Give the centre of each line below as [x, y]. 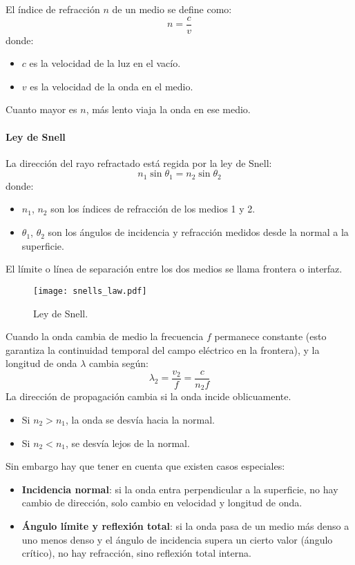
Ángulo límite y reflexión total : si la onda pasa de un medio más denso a [185, 525]
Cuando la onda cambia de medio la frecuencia [105, 336]
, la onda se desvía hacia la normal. [140, 419]
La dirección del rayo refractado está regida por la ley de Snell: [139, 162]
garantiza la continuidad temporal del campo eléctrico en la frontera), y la [163, 349]
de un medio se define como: [172, 9]
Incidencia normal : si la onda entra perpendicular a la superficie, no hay [180, 489]
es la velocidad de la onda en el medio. [112, 86]
